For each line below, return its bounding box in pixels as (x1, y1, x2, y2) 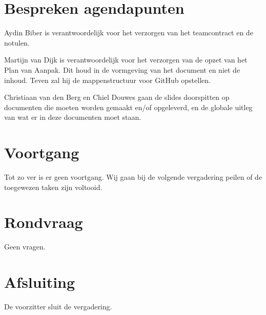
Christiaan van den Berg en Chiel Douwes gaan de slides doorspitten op (4, 92, 230, 102)
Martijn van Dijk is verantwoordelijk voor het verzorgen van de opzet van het (4, 54, 248, 65)
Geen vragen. (4, 241, 46, 252)
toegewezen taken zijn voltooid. (4, 181, 103, 192)
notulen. (4, 37, 30, 48)
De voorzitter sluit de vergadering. (4, 301, 112, 312)
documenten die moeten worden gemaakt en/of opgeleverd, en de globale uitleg (4, 101, 253, 112)
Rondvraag (4, 212, 83, 233)
